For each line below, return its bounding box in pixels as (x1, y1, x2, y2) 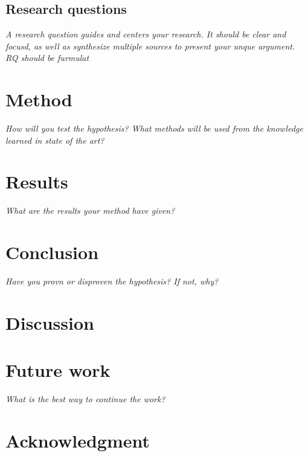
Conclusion (5, 240, 99, 265)
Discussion (5, 310, 94, 335)
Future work (5, 358, 111, 382)
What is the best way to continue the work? (5, 393, 165, 405)
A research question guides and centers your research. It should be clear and (5, 28, 286, 40)
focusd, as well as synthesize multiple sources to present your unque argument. (5, 39, 295, 52)
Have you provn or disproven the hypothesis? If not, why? (5, 275, 219, 287)
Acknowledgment (5, 428, 150, 453)
